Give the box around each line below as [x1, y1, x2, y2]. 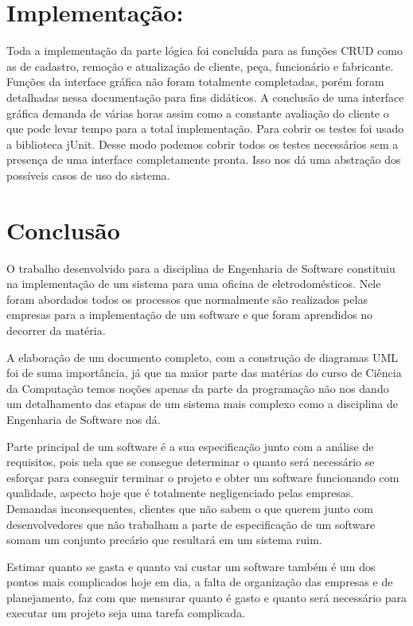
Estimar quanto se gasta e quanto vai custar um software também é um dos [6, 558, 376, 574]
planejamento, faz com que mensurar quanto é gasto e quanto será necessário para [6, 589, 407, 605]
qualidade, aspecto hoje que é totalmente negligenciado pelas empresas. [6, 484, 354, 501]
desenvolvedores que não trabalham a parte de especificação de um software [6, 515, 376, 532]
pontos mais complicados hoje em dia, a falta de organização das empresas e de [6, 574, 393, 590]
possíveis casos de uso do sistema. [6, 166, 170, 183]
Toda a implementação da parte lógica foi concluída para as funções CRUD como [6, 42, 403, 59]
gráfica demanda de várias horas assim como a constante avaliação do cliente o [6, 104, 389, 121]
